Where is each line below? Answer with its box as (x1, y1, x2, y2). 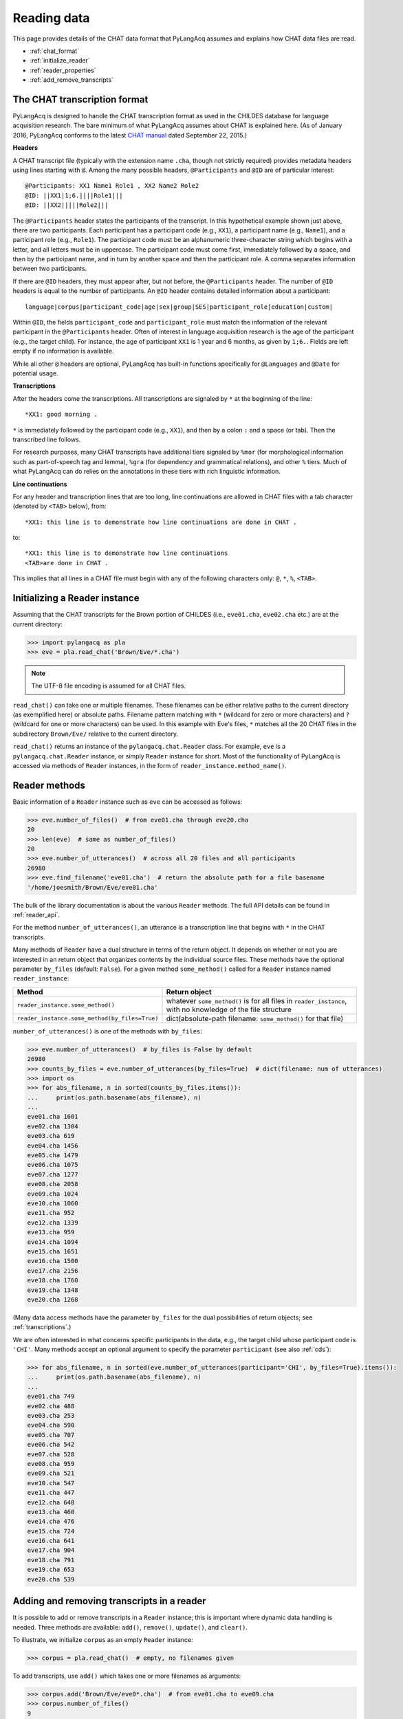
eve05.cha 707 (27, 1431, 75, 1438)
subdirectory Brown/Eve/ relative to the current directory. (12, 730, 179, 738)
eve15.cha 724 (27, 1527, 75, 1535)
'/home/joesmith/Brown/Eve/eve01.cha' (27, 884, 158, 891)
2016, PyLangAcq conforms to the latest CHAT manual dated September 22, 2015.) (12, 131, 248, 139)
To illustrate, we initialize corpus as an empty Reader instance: (12, 1635, 193, 1643)
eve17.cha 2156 (27, 1267, 78, 1275)
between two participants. (12, 265, 87, 273)
